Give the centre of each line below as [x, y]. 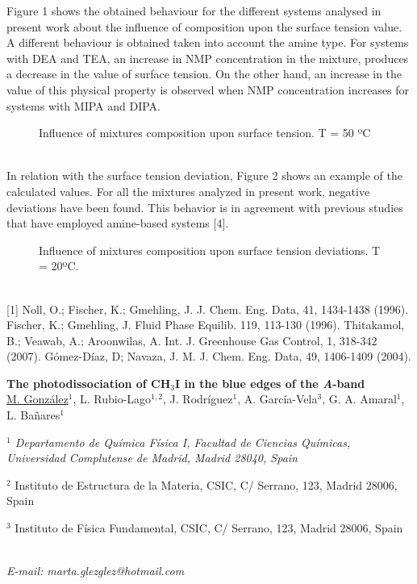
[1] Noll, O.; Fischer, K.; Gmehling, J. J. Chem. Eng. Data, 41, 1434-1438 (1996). [208, 309]
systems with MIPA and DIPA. [83, 105]
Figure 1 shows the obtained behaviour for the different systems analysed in [194, 10]
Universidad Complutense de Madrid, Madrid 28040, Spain [152, 458]
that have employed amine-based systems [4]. [118, 223]
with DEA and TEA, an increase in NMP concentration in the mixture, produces [208, 58]
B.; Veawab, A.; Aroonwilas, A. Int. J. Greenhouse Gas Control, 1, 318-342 [192, 340]
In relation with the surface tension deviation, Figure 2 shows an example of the [205, 175]
